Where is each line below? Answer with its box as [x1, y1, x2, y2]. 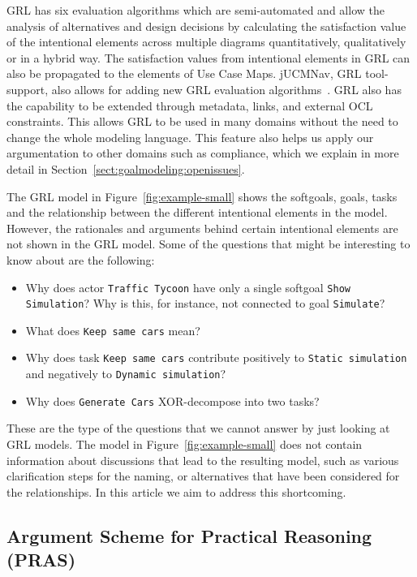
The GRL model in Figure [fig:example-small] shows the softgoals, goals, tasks [6, 187, 398, 205]
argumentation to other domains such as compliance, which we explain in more [6, 144, 399, 161]
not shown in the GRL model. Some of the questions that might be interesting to [6, 235, 411, 252]
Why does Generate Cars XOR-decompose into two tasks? [25, 392, 320, 409]
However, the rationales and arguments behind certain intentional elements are [6, 219, 398, 236]
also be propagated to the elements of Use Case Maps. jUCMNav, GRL [6, 65, 362, 82]
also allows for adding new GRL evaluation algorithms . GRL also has [51, 80, 402, 97]
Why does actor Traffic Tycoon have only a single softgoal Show [25, 278, 350, 295]
